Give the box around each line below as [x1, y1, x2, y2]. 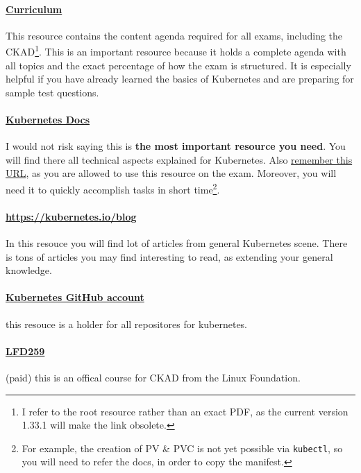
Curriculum [6, 1, 62, 16]
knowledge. [6, 263, 52, 277]
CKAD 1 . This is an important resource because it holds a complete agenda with [6, 42, 346, 59]
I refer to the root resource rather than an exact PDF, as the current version [22, 404, 349, 418]
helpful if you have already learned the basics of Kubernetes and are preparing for [6, 71, 354, 86]
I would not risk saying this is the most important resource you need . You [6, 139, 346, 153]
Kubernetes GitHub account [6, 290, 144, 304]
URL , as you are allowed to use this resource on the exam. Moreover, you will [6, 166, 337, 180]
